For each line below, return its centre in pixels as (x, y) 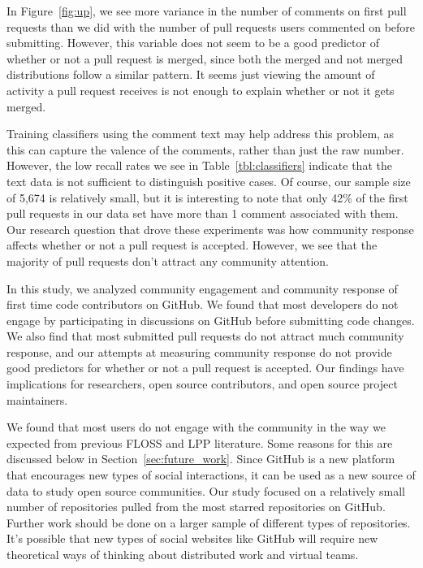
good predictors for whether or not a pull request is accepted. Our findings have (205, 368)
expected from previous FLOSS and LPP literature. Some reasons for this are (200, 442)
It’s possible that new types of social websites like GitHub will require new (192, 538)
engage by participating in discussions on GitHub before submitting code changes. (211, 320)
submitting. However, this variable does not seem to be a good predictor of (193, 43)
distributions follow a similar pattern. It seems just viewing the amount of (191, 74)
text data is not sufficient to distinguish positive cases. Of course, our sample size (209, 181)
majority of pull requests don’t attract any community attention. (168, 260)
